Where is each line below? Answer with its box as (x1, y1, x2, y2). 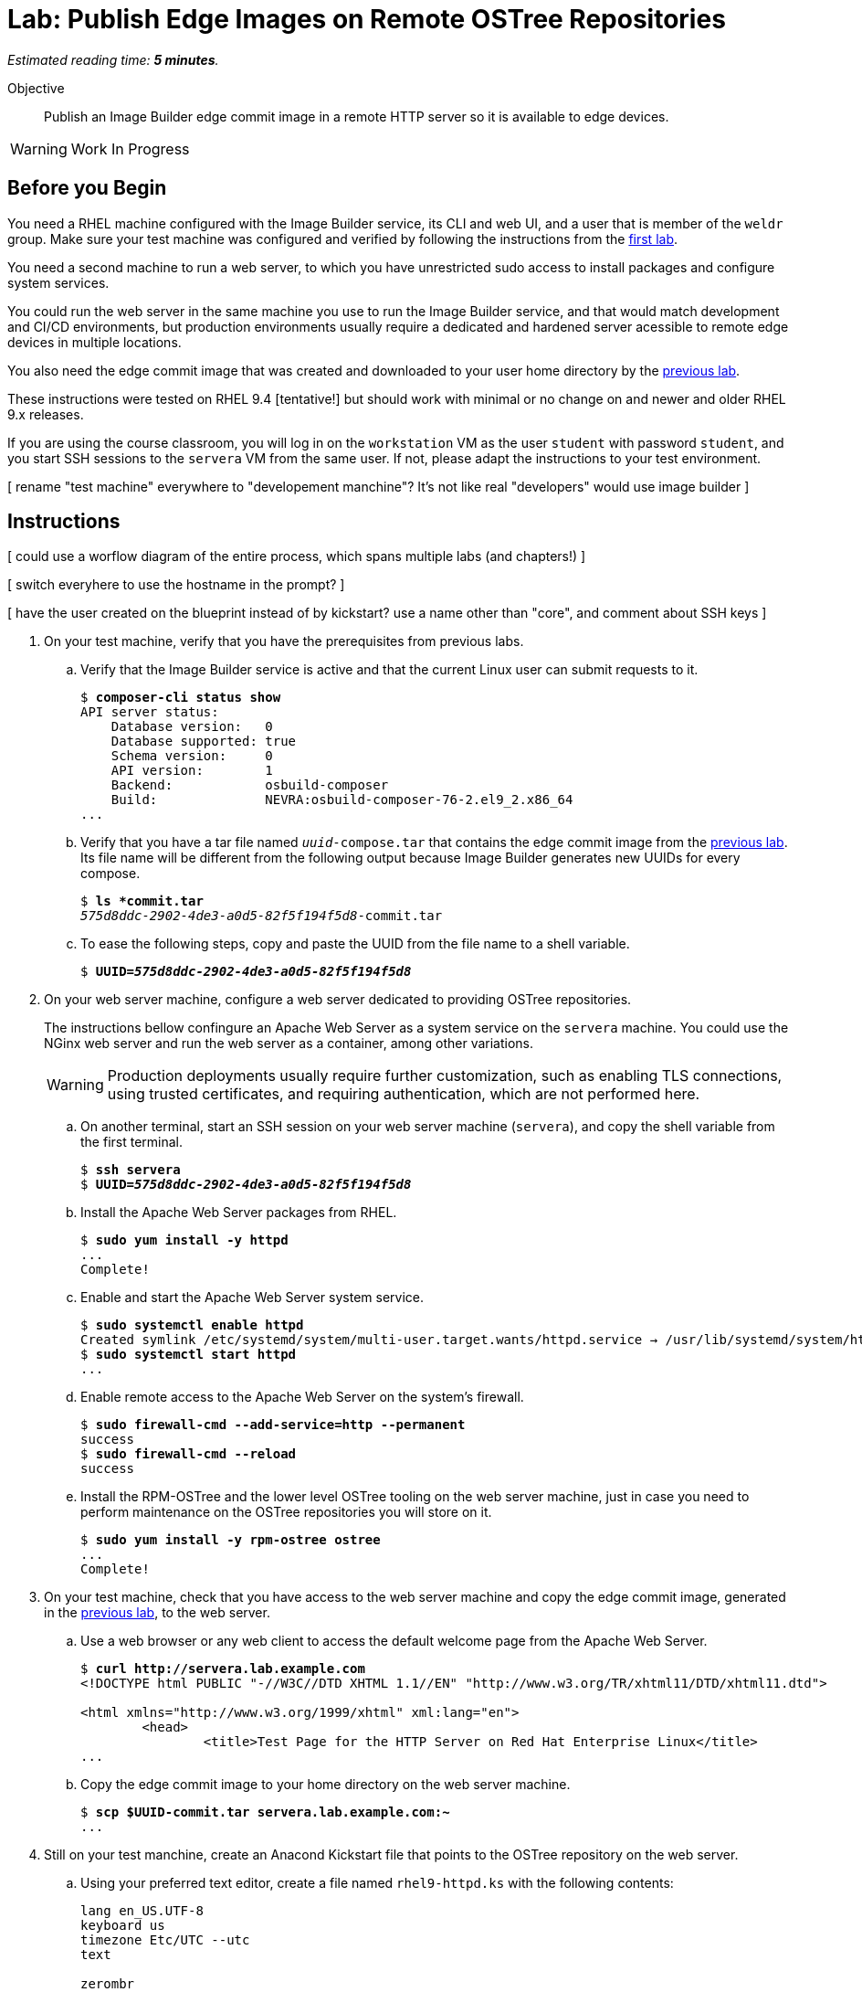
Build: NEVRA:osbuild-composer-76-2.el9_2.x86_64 (110, 792, 573, 808)
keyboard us (80, 1918, 165, 1934)
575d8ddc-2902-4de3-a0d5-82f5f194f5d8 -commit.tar (80, 908, 443, 924)
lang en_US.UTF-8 (80, 1903, 204, 1919)
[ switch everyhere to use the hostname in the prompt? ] (7, 577, 345, 593)
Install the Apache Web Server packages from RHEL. (80, 1204, 397, 1221)
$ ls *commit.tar (80, 894, 204, 909)
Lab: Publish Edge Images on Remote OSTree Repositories (7, 4, 726, 35)
